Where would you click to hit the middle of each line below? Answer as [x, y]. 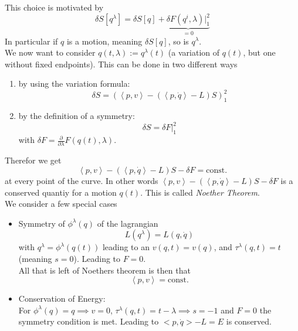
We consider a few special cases [61, 204]
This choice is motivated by [54, 7]
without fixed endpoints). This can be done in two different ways [121, 64]
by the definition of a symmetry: [77, 116]
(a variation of [194, 52]
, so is [178, 41]
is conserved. [249, 321]
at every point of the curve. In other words [82, 180]
